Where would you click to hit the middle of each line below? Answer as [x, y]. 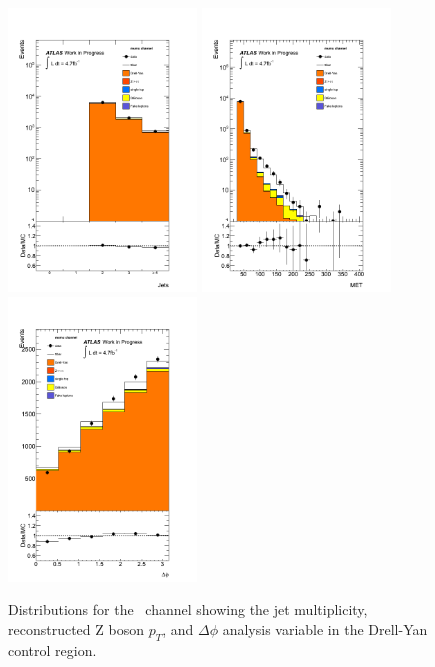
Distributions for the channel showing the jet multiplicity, [188, 609]
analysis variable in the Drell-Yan [325, 628]
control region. [52, 649]
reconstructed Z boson [76, 628]
